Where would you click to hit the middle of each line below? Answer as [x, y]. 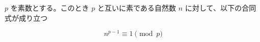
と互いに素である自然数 [137, 8]
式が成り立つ [26, 17]
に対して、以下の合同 [221, 8]
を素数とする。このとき [50, 8]
